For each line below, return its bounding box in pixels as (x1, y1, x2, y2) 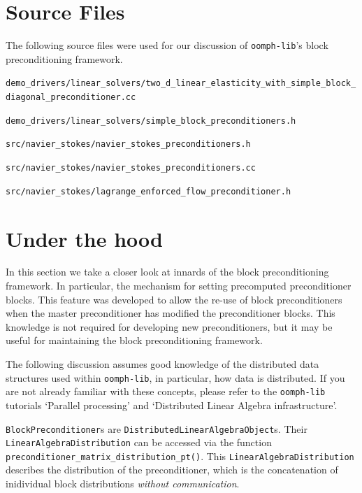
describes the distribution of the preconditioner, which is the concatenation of (6, 462, 338, 477)
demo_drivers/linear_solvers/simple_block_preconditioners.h (6, 115, 296, 126)
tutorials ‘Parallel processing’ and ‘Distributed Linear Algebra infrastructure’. (6, 397, 338, 412)
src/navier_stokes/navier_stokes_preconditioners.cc (6, 163, 256, 173)
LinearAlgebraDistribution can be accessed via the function (6, 435, 272, 450)
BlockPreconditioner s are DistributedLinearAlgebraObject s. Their (6, 421, 307, 436)
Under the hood (6, 224, 163, 252)
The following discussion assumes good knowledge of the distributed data (6, 357, 319, 371)
